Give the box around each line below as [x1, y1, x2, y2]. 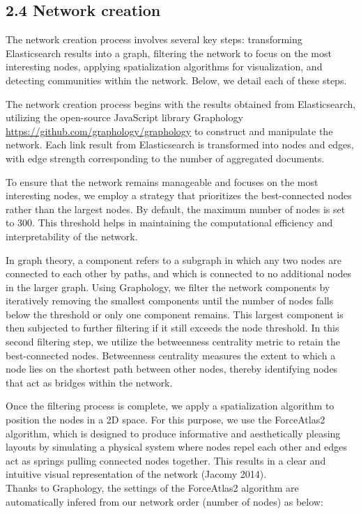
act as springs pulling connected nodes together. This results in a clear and [6, 453, 326, 467]
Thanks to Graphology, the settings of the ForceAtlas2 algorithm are [6, 481, 299, 495]
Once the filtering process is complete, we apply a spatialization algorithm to [6, 398, 335, 413]
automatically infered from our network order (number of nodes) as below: [6, 494, 323, 508]
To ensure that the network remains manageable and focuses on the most [6, 174, 318, 189]
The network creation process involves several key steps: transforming [6, 32, 302, 47]
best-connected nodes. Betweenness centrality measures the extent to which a [6, 348, 336, 362]
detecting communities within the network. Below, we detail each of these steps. [6, 72, 347, 87]
